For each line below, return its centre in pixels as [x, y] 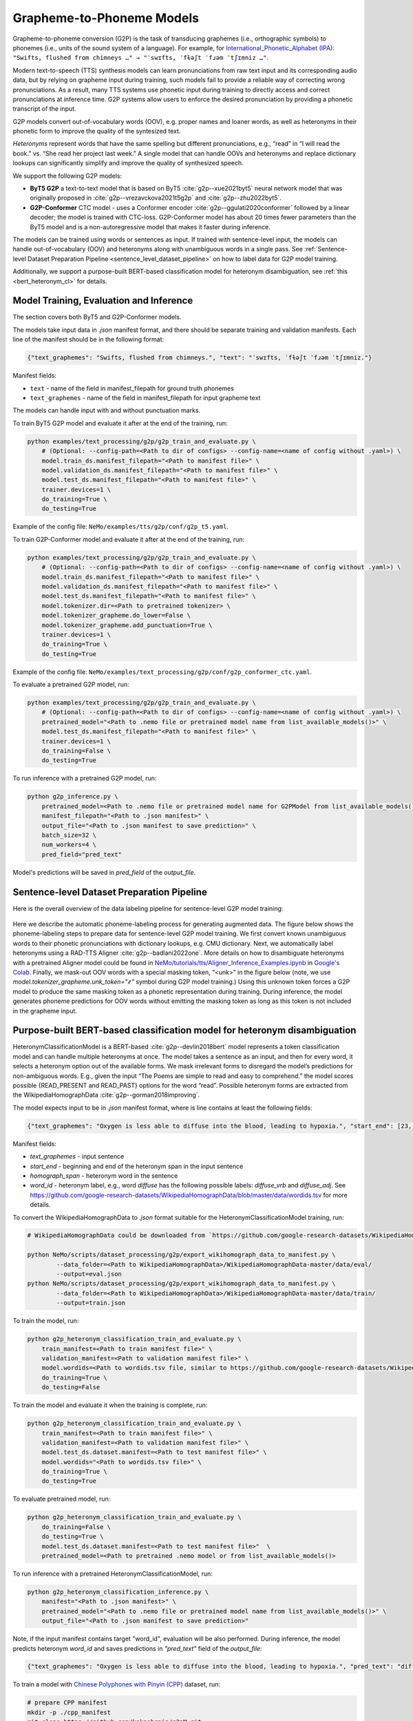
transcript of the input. [44, 109]
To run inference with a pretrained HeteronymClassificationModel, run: [113, 1574]
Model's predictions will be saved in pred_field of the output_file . [104, 872]
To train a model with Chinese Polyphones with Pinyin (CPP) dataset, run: [116, 1685]
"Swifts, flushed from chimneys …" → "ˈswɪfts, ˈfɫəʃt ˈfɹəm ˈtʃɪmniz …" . [141, 58]
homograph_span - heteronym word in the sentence [104, 1175]
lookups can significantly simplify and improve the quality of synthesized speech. [128, 163]
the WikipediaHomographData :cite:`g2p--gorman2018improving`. [106, 1095]
